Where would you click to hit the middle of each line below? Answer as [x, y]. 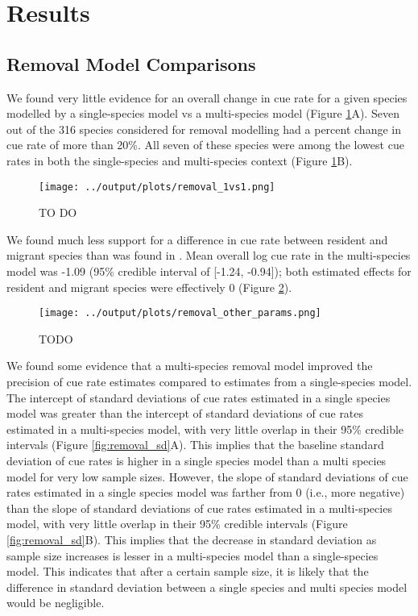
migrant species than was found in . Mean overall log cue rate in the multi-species [209, 255]
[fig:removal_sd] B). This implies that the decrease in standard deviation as [192, 539]
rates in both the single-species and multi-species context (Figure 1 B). [180, 160]
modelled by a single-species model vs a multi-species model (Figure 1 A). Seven [203, 113]
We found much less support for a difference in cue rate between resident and [197, 239]
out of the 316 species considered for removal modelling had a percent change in [204, 129]
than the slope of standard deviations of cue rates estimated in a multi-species [199, 508]
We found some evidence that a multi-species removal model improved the [190, 366]
